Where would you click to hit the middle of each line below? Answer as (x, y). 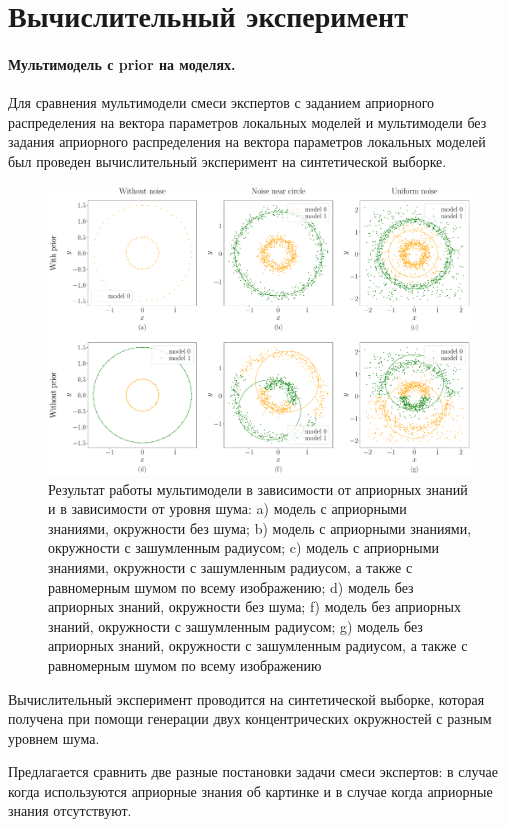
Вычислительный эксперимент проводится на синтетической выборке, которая (246, 698)
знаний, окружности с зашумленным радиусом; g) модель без (235, 625)
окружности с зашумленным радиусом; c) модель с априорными (244, 547)
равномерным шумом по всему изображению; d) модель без (231, 586)
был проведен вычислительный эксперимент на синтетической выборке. (227, 160)
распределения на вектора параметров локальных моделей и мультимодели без (247, 121)
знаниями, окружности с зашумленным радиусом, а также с (230, 566)
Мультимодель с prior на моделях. (122, 63)
